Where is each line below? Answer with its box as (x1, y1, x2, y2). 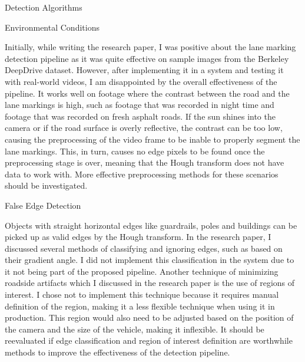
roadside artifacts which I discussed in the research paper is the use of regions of (5, 277, 295, 289)
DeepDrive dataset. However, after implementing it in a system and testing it (5, 64, 284, 76)
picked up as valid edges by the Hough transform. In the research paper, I (5, 231, 271, 243)
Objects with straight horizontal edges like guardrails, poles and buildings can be (5, 219, 297, 231)
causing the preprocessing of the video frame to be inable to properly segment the (5, 133, 300, 145)
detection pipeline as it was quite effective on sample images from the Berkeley (5, 52, 289, 64)
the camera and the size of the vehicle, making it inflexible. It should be (5, 322, 264, 335)
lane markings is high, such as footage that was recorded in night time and (5, 98, 274, 111)
